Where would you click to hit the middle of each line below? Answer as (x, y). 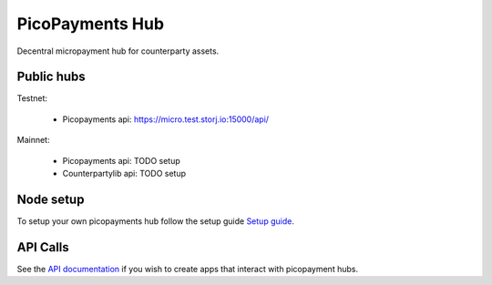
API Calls (43, 247)
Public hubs (51, 77)
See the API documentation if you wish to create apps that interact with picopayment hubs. (188, 269)
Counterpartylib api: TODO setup (124, 174)
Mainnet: (33, 140)
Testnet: (32, 98)
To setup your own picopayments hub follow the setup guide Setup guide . (156, 221)
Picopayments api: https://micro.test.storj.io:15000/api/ (165, 119)
